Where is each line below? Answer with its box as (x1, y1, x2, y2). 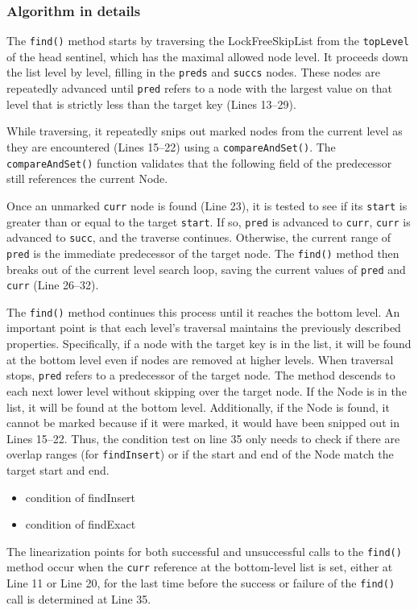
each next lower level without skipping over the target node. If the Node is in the (6, 382, 407, 399)
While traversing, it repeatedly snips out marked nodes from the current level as (6, 122, 403, 139)
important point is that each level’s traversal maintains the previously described (6, 319, 401, 336)
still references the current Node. (6, 170, 168, 187)
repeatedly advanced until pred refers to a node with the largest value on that (6, 80, 392, 97)
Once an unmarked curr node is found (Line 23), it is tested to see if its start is (6, 197, 408, 214)
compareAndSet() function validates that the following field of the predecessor (6, 154, 392, 171)
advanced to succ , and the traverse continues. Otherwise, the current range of (6, 229, 391, 246)
